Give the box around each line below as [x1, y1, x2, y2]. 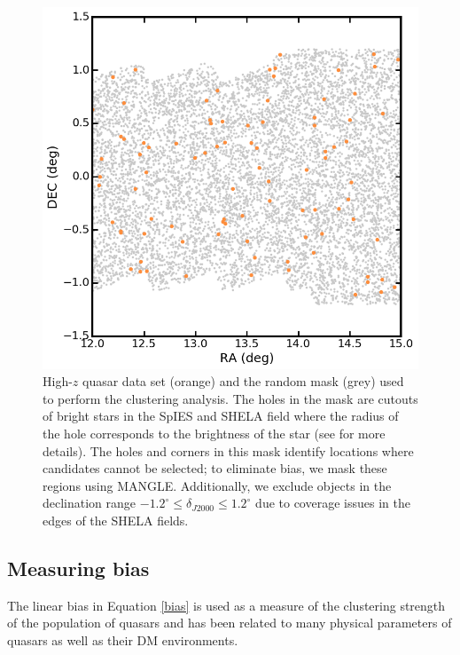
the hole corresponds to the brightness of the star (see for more [43, 424, 386, 443]
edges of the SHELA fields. [43, 511, 189, 530]
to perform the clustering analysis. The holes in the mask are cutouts [43, 389, 418, 407]
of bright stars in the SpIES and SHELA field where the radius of [43, 406, 399, 425]
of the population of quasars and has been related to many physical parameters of [7, 613, 452, 632]
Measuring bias [7, 555, 150, 582]
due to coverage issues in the [255, 493, 410, 512]
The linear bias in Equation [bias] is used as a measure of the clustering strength [7, 596, 446, 614]
